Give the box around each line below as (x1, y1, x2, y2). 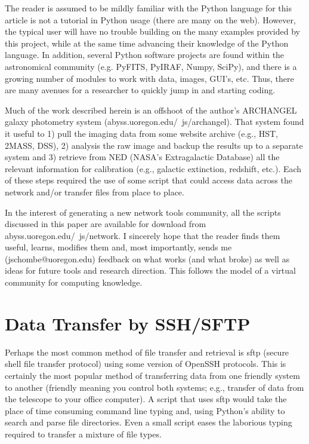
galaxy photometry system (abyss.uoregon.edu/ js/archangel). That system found (5, 115, 304, 128)
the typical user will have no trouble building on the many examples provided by (5, 25, 300, 38)
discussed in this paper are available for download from (5, 218, 206, 230)
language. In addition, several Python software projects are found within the (5, 48, 285, 61)
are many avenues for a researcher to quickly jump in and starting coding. (5, 84, 276, 96)
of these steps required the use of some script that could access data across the (5, 174, 292, 186)
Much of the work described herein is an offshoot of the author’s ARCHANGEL (5, 103, 297, 116)
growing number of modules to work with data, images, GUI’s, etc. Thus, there (5, 72, 294, 84)
